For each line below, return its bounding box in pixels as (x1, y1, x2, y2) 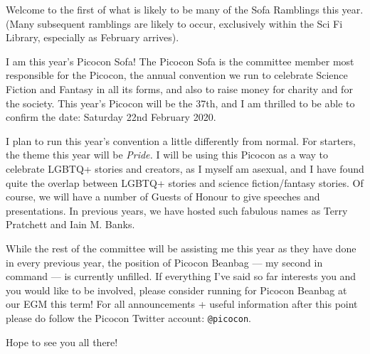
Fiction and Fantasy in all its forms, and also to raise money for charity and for (6, 81, 353, 96)
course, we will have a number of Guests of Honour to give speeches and (6, 189, 320, 204)
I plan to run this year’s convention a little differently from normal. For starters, (6, 133, 356, 148)
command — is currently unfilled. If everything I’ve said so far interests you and (6, 269, 356, 284)
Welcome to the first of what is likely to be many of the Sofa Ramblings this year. (6, 2, 364, 16)
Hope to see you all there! (6, 334, 118, 349)
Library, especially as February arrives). (6, 30, 179, 45)
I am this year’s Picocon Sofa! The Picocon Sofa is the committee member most (6, 53, 354, 68)
